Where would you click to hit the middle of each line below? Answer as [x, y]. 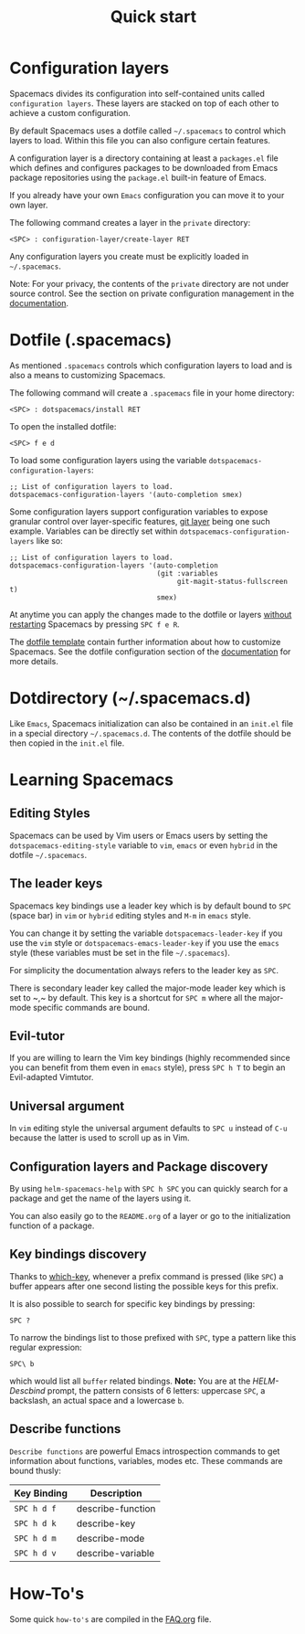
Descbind [27, 1390]
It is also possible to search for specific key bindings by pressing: [132, 1303]
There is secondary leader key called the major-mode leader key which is [147, 988]
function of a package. [52, 1225]
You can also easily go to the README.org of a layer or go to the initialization [150, 1216]
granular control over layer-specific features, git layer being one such [140, 521]
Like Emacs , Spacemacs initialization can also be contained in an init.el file [152, 723]
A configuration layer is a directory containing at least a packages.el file [144, 158]
